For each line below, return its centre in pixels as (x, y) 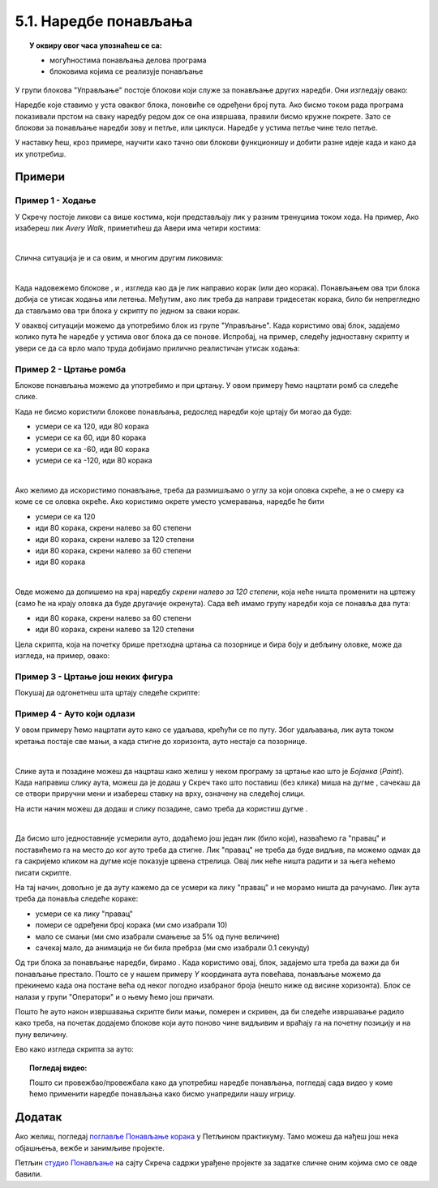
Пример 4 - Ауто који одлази (75, 713)
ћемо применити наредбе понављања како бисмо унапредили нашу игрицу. (163, 1094)
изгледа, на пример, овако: (62, 656)
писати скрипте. (43, 872)
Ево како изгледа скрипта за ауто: (74, 1049)
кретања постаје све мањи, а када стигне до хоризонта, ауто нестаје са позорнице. (161, 741)
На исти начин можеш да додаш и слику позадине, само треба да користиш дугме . (161, 808)
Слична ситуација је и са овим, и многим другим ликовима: (119, 258)
